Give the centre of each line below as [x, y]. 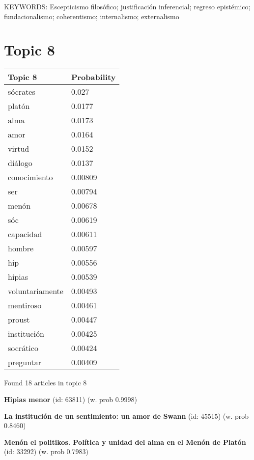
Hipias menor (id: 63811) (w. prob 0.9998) [71, 399]
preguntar [25, 362]
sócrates [22, 92]
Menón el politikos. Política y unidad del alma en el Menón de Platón [125, 442]
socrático [23, 348]
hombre [21, 248]
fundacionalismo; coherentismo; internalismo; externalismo [92, 16]
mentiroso [25, 305]
